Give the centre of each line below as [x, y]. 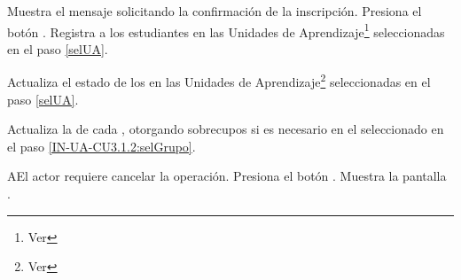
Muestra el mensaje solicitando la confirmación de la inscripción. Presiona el [215, 11]
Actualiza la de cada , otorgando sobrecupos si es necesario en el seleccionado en [226, 129]
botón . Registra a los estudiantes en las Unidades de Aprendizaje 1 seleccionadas [226, 30]
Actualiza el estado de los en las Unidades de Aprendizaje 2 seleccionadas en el [219, 81]
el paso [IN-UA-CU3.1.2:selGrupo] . [102, 146]
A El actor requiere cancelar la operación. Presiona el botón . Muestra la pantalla [227, 176]
